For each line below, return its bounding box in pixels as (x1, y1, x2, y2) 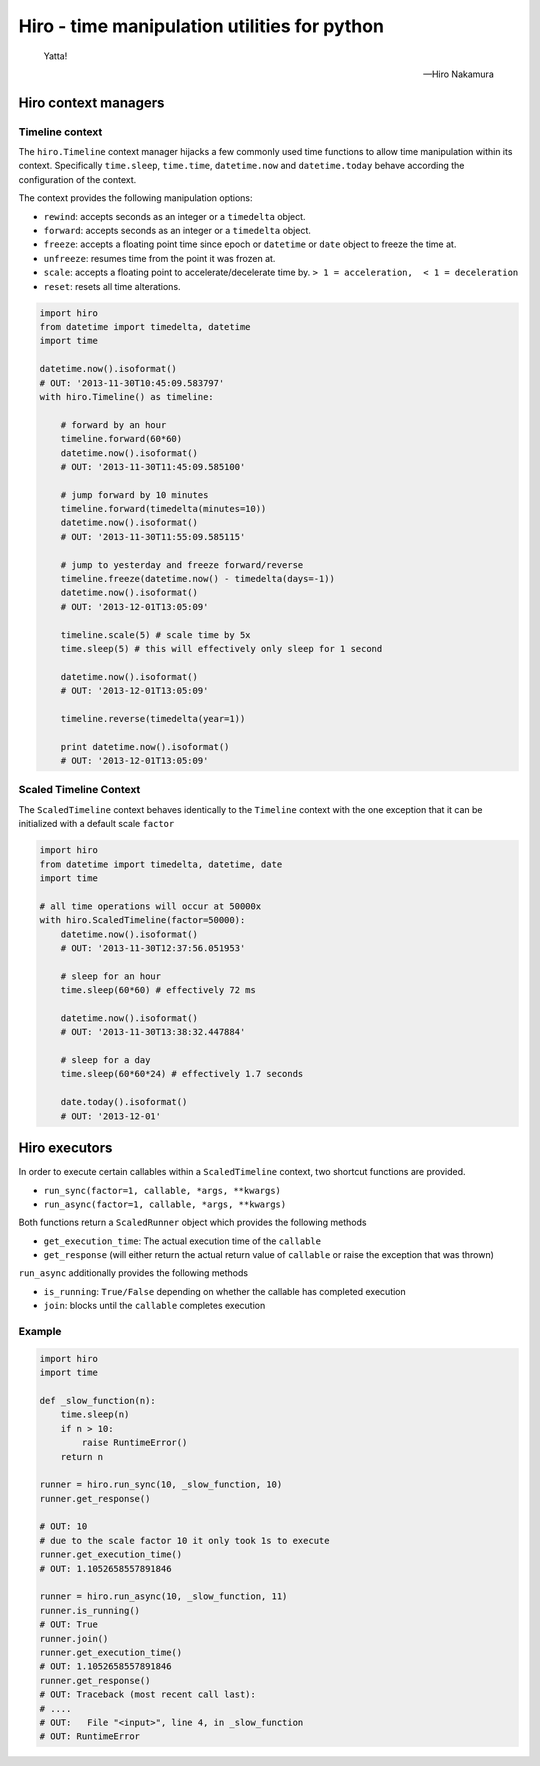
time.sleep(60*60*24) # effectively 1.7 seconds (60, 1068, 304, 1080)
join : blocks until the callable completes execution (43, 1300, 266, 1312)
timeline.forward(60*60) (60, 433, 183, 445)
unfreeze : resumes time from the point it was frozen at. (43, 252, 276, 264)
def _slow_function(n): (39, 1395, 157, 1406)
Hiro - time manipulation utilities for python (18, 15, 385, 37)
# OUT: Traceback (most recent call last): (39, 1689, 257, 1700)
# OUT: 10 (39, 1521, 88, 1532)
